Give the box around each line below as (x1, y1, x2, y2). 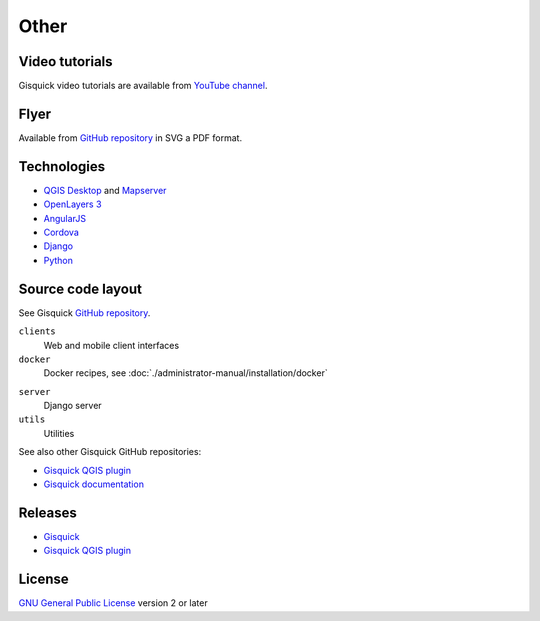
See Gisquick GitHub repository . (18, 306, 151, 319)
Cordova (43, 226, 80, 239)
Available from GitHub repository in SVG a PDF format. (18, 131, 243, 144)
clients (18, 326, 57, 337)
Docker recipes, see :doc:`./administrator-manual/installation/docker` (43, 367, 329, 379)
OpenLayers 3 (43, 198, 102, 210)
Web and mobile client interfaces (43, 339, 180, 351)
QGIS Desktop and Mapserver (43, 184, 167, 196)
